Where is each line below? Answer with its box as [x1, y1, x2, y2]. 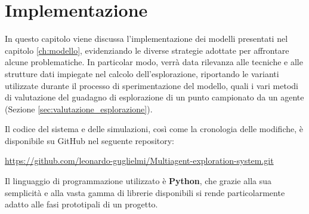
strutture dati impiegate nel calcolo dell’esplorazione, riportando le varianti [5, 67, 279, 80]
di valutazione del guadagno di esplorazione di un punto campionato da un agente [5, 91, 304, 103]
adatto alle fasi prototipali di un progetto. [5, 198, 158, 210]
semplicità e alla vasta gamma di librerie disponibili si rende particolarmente [5, 186, 285, 198]
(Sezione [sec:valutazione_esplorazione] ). [5, 102, 153, 115]
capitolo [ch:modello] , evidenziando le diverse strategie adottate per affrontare [5, 44, 289, 56]
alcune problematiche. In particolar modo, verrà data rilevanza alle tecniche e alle [5, 56, 303, 68]
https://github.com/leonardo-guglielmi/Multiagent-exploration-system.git [5, 154, 274, 167]
